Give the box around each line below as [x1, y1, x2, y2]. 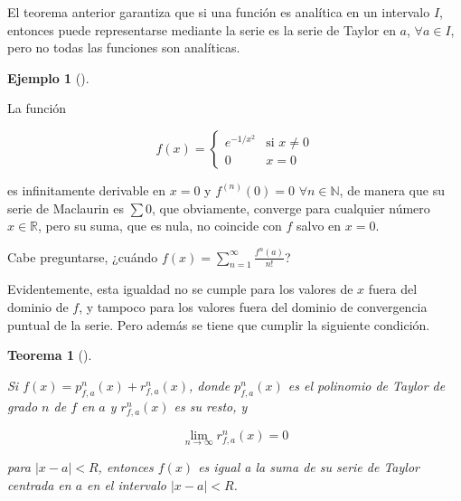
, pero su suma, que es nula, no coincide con [38, 216, 282, 235]
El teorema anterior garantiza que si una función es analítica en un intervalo [7, 3, 430, 21]
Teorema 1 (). [7, 345, 92, 364]
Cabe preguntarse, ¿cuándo [7, 247, 158, 266]
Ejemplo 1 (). [7, 68, 89, 87]
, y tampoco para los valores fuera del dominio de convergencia [79, 298, 428, 317]
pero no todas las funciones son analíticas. [7, 38, 240, 57]
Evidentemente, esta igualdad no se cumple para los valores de [7, 279, 353, 298]
